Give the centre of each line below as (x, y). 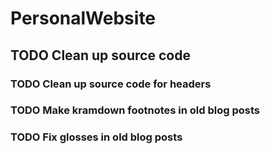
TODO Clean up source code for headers (111, 84)
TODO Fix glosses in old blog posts (96, 137)
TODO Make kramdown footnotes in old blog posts (135, 110)
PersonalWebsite (83, 18)
